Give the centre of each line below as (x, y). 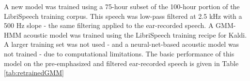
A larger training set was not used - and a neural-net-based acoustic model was (122, 44)
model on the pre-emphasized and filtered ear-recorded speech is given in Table (121, 63)
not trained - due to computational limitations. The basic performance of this (119, 53)
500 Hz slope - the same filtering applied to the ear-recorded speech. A (109, 25)
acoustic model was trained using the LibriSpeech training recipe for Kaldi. (135, 34)
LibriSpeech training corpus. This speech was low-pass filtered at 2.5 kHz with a (123, 16)
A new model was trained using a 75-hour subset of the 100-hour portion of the (122, 6)
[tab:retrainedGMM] (34, 73)
